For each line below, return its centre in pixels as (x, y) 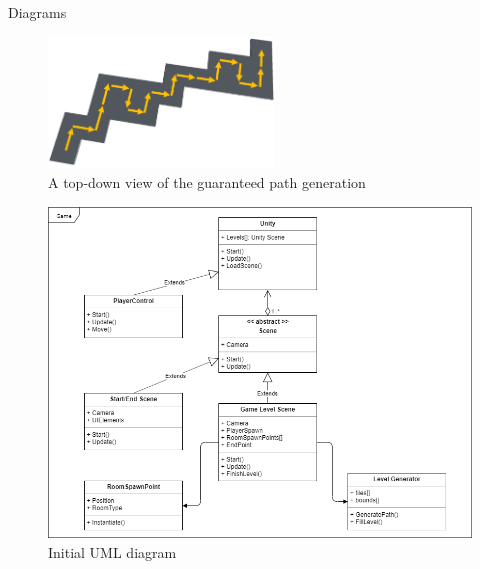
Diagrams (37, 12)
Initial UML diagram (112, 551)
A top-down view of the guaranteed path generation (207, 182)
